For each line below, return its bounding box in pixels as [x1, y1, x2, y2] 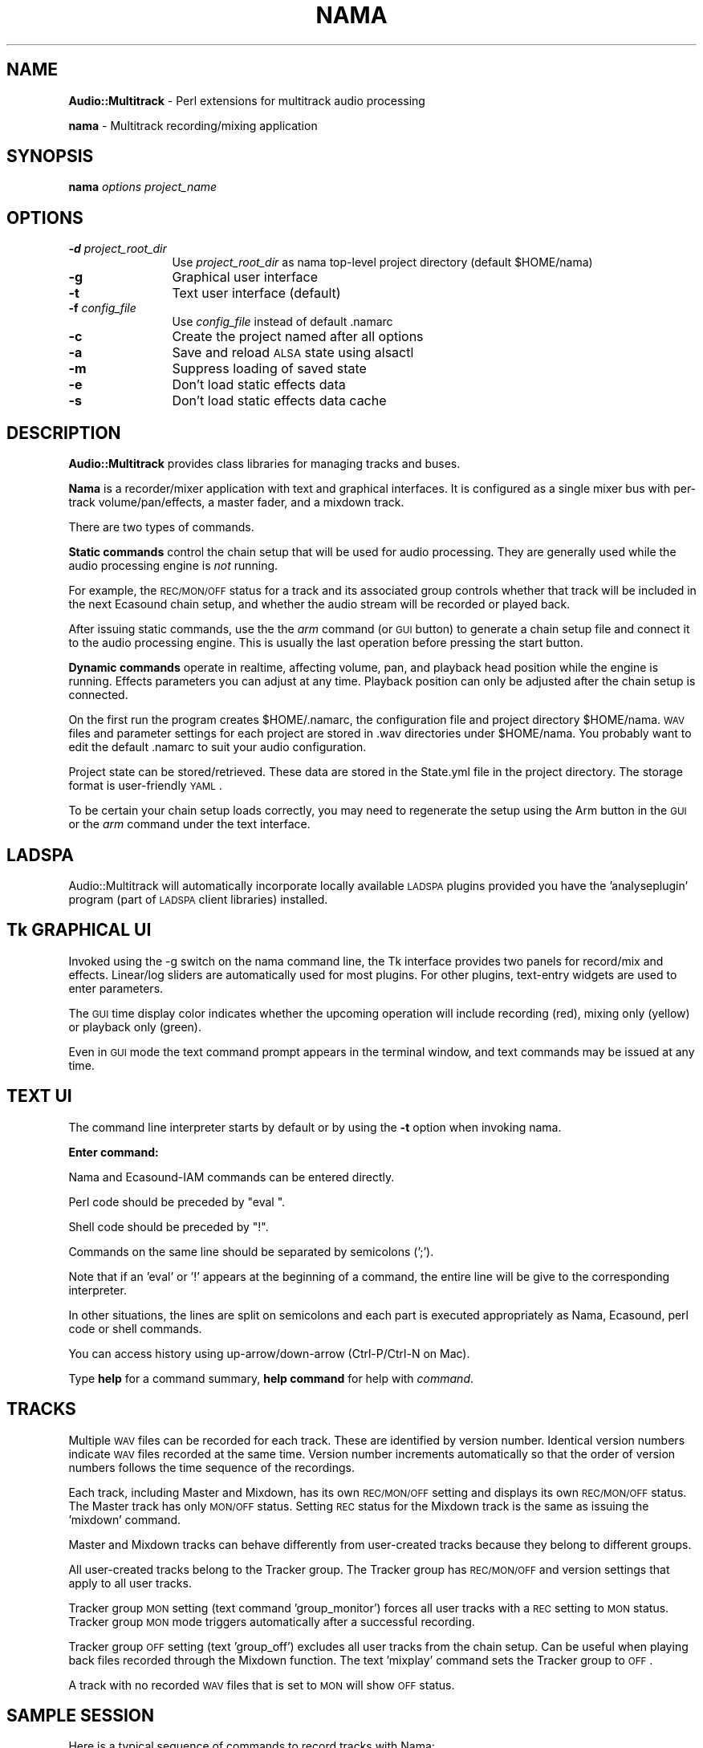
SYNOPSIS [6, 146, 94, 167]
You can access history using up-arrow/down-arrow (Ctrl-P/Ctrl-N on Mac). [68, 1346, 470, 1360]
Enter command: [68, 1144, 159, 1159]
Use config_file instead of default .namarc [172, 315, 393, 329]
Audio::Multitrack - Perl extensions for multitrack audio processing [68, 93, 425, 108]
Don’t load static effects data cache [172, 392, 387, 409]
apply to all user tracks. [68, 1575, 192, 1590]
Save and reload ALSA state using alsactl [172, 344, 414, 361]
